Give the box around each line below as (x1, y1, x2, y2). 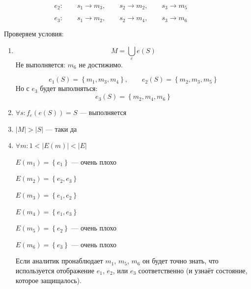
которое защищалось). (15, 275, 82, 285)
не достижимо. (79, 59, 123, 69)
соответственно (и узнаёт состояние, (138, 265, 248, 276)
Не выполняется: (15, 59, 66, 69)
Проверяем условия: (4, 28, 64, 38)
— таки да (45, 123, 77, 134)
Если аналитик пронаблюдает (15, 256, 103, 266)
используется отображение (15, 265, 95, 276)
